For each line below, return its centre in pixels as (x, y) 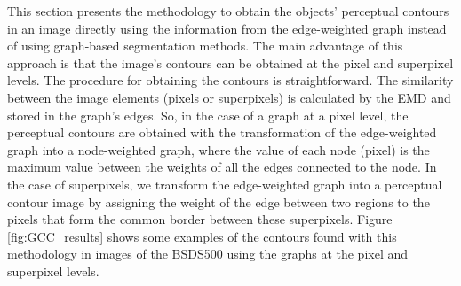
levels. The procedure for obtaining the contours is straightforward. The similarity (230, 80)
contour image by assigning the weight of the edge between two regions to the (219, 201)
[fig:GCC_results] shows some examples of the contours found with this (202, 236)
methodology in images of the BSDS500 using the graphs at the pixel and (208, 254)
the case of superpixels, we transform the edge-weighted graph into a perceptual (225, 184)
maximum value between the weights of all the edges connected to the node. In (222, 167)
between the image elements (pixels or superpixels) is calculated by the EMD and (229, 97)
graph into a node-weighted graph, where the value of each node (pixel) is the (219, 149)
